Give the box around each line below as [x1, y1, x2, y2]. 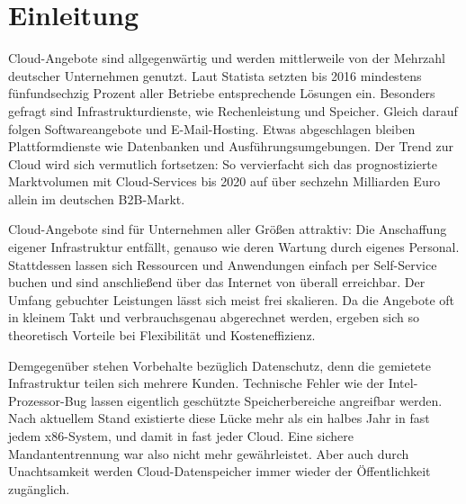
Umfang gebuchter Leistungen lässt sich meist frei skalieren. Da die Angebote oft [8, 290, 454, 309]
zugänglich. [8, 479, 70, 498]
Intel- [388, 373, 418, 392]
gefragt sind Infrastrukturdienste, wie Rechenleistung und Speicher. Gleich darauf [8, 101, 458, 120]
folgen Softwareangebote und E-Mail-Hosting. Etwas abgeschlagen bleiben [8, 119, 416, 138]
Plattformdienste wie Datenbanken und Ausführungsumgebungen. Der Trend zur [8, 137, 453, 156]
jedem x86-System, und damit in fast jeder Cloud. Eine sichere [8, 427, 354, 445]
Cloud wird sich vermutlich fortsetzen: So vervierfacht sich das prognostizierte [8, 154, 438, 173]
